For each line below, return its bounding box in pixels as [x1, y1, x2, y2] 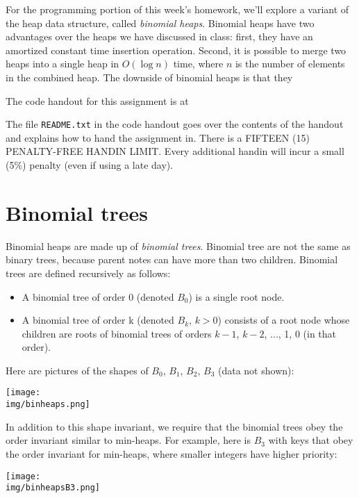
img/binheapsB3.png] [6, 483, 101, 493]
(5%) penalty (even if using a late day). [6, 158, 174, 172]
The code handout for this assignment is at [6, 93, 189, 108]
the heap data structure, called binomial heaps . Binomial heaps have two [6, 15, 315, 30]
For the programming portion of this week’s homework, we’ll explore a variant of [6, 2, 349, 16]
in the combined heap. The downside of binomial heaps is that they [6, 69, 293, 84]
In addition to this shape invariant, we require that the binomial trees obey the [6, 419, 343, 433]
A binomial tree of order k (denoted [22, 313, 174, 327]
